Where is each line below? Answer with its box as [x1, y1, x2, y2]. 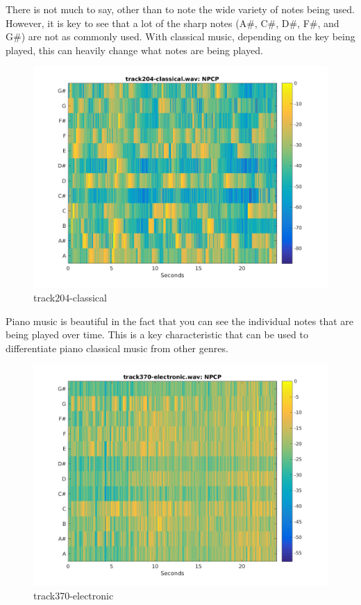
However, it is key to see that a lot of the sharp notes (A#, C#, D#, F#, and [6, 15, 339, 30]
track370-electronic [33, 588, 114, 602]
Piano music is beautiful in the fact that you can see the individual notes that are [6, 313, 354, 328]
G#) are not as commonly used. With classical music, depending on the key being [6, 29, 355, 44]
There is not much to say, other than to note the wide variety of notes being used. [6, 2, 355, 16]
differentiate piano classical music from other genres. [6, 340, 228, 355]
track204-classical [33, 290, 107, 304]
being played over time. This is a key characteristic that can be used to [6, 327, 308, 342]
